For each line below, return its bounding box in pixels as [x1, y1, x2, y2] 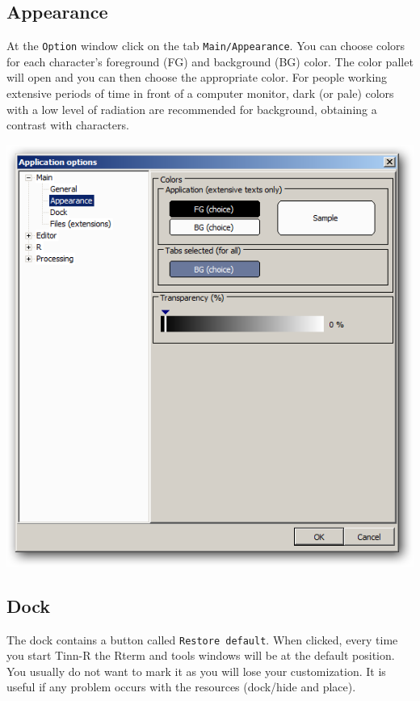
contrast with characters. [6, 116, 129, 133]
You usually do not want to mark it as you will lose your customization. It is [6, 662, 386, 679]
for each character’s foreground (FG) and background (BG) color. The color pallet [6, 53, 414, 70]
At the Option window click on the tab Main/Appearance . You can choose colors [6, 37, 405, 54]
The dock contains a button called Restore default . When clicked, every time [6, 631, 398, 648]
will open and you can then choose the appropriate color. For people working [6, 69, 388, 86]
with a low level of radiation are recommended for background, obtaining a [6, 100, 377, 117]
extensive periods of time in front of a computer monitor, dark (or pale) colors [6, 85, 394, 102]
